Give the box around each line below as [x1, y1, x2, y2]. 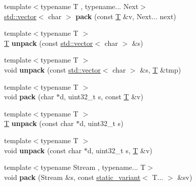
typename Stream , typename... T [41, 162, 146, 172]
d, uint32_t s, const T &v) [60, 91, 143, 102]
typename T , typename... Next [41, 1, 139, 11]
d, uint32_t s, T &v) [87, 145, 152, 155]
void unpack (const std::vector [4, 64, 101, 75]
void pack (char [4, 91, 54, 102]
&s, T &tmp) [140, 64, 181, 75]
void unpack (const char [4, 145, 82, 155]
